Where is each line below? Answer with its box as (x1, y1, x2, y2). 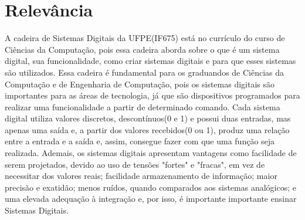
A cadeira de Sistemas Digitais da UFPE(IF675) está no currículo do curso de (5, 32, 285, 44)
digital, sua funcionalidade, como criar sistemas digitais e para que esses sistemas (5, 55, 296, 67)
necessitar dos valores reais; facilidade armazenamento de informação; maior (5, 170, 277, 182)
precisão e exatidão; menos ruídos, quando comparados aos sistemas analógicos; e (5, 181, 296, 193)
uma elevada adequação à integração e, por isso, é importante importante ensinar (5, 192, 297, 205)
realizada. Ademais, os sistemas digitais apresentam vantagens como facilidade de (5, 147, 297, 159)
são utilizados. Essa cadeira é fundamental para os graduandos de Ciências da (5, 66, 284, 78)
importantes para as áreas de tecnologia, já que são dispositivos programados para (5, 89, 300, 101)
